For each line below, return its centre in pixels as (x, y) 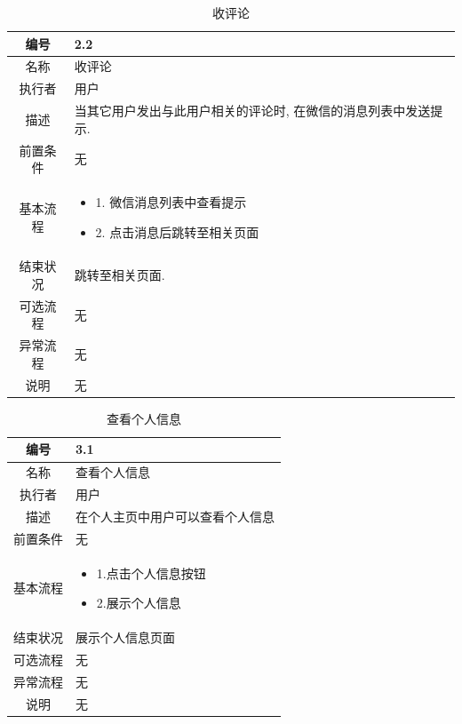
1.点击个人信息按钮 (151, 573)
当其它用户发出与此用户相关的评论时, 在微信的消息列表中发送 (252, 111)
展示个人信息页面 (125, 637)
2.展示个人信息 (139, 603)
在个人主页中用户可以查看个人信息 (175, 516)
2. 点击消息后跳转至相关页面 (177, 231)
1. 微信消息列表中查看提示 (171, 202)
